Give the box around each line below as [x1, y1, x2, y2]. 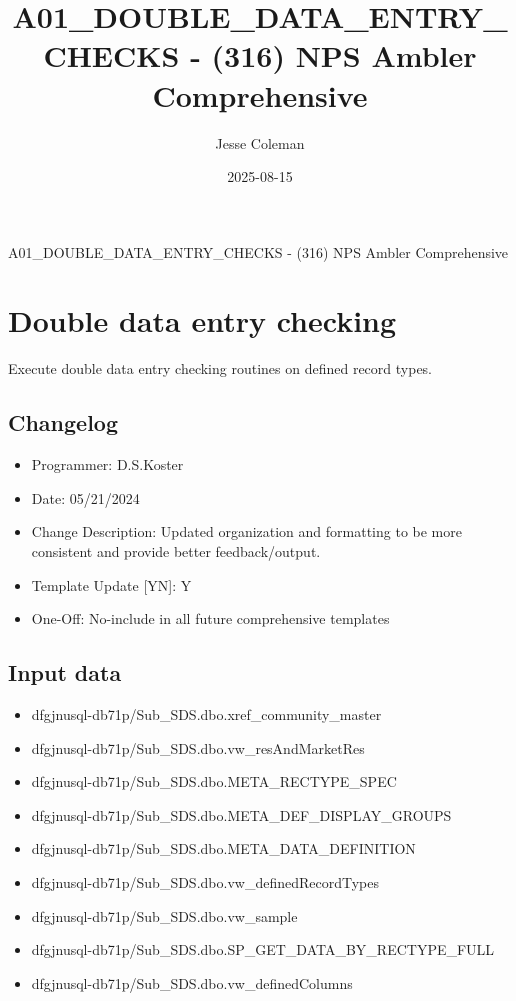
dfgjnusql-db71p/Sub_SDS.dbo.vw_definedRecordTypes [31, 871, 379, 892]
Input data [8, 657, 122, 688]
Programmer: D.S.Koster [31, 454, 184, 475]
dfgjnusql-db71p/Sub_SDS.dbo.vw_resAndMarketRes [31, 737, 365, 758]
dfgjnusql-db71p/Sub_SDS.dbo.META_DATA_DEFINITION [31, 838, 416, 859]
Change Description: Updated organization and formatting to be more [31, 521, 462, 542]
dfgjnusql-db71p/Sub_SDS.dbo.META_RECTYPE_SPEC [31, 771, 397, 792]
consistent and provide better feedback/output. [31, 540, 321, 561]
